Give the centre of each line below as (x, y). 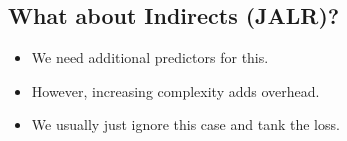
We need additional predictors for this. (150, 57)
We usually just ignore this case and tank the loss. (185, 124)
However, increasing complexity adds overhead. (175, 90)
